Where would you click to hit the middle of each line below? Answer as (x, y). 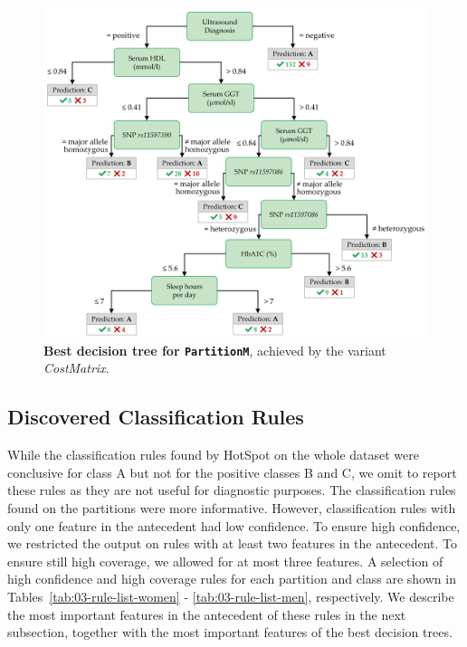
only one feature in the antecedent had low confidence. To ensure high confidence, (234, 525)
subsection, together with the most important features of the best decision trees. (230, 632)
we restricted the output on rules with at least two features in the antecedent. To (233, 543)
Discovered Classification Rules (156, 417)
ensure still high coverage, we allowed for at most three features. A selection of (225, 561)
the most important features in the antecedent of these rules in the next (207, 614)
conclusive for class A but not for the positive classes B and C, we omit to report (232, 472)
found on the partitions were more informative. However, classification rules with (232, 508)
